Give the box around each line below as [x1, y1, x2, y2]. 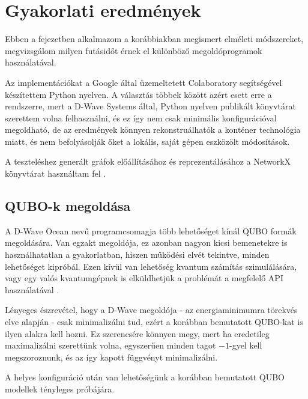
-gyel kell [229, 339, 262, 352]
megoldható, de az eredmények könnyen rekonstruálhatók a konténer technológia [5, 123, 301, 136]
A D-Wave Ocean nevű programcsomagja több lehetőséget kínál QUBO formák [5, 224, 297, 237]
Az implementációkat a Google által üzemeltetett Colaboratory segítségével [5, 76, 282, 88]
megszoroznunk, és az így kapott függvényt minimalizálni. [5, 350, 218, 363]
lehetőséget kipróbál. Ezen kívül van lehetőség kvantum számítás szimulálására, [5, 260, 297, 272]
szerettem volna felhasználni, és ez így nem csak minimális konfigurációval [5, 111, 277, 124]
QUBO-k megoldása [5, 196, 131, 215]
